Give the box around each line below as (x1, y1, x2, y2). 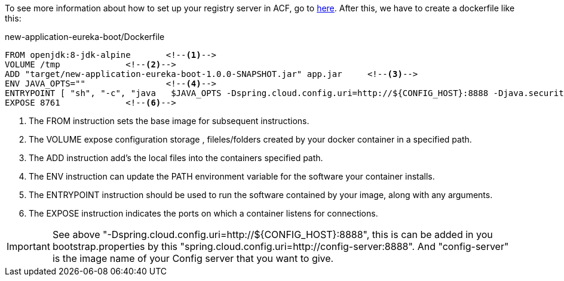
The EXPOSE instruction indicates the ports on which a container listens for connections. (29, 208, 378, 218)
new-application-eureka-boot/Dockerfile (5, 32, 165, 42)
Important (7, 240, 50, 252)
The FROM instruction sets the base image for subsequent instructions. (29, 116, 309, 126)
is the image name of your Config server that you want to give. (52, 252, 334, 264)
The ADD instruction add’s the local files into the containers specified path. (29, 153, 323, 163)
